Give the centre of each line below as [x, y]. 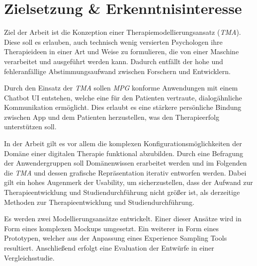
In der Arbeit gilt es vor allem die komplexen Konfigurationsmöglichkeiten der [123, 143]
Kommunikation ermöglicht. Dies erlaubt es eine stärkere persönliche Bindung [123, 107]
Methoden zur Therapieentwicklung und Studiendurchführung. [99, 202]
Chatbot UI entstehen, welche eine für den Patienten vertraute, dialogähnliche [123, 97]
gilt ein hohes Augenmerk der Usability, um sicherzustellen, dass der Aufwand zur [128, 182]
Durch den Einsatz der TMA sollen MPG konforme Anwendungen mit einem [121, 88]
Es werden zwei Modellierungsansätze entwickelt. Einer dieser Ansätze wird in [123, 219]
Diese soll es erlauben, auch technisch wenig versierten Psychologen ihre [113, 42]
